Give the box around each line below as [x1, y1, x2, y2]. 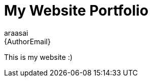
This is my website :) [4, 52, 73, 61]
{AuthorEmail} [4, 37, 51, 46]
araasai [4, 28, 28, 37]
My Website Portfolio [4, 2, 148, 19]
